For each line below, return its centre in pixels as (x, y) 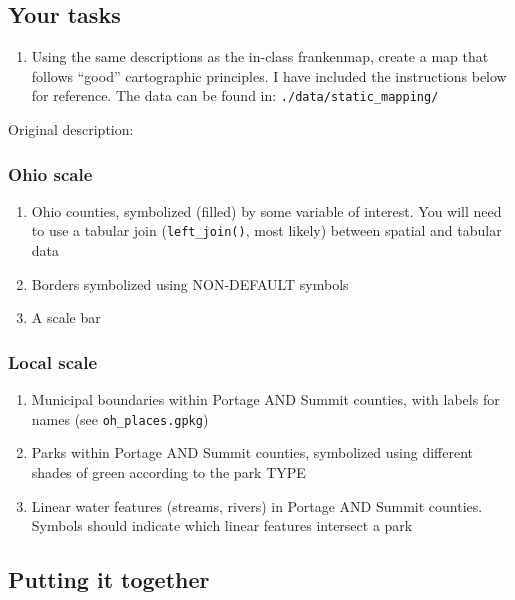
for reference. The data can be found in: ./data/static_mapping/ (235, 95)
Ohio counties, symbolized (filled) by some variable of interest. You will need (266, 210)
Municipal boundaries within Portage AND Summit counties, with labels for (265, 399)
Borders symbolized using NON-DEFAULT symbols (190, 283)
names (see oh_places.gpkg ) (120, 418)
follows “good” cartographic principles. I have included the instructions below (269, 75)
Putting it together (109, 579)
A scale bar (66, 317)
